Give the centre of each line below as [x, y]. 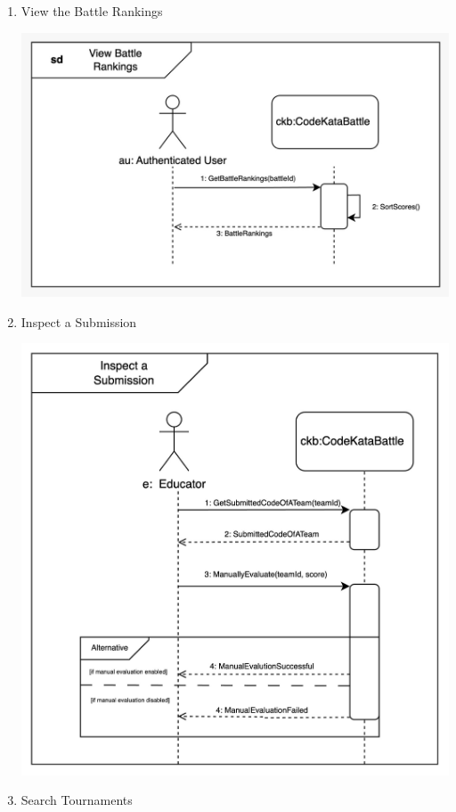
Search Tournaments [77, 800]
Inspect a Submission [79, 321]
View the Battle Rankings [92, 11]
